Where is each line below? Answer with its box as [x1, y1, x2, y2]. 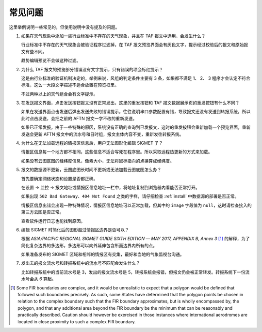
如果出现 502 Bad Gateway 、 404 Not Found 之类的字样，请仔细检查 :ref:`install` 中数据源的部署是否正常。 [21, 194, 239, 199]
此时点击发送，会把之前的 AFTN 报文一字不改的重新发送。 [21, 115, 137, 121]
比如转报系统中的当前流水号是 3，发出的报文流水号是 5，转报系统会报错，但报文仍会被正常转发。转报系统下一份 [21, 269, 246, 275]
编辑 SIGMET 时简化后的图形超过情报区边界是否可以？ [21, 226, 130, 232]
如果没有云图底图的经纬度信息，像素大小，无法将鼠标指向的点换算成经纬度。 [21, 158, 174, 164]
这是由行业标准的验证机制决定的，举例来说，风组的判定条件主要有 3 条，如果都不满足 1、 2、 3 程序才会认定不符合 [21, 75, 251, 81]
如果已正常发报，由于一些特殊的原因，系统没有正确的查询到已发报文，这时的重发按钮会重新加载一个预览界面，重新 [21, 124, 251, 130]
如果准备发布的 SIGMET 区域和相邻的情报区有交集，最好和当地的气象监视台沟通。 [21, 252, 184, 257]
